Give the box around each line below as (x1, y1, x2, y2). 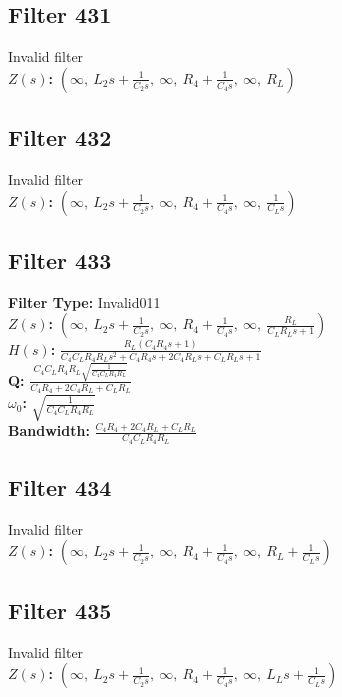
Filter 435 (8, 594, 112, 625)
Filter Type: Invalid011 (8, 291, 161, 312)
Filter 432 (8, 122, 112, 153)
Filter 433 (8, 244, 112, 275)
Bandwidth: (8, 420, 90, 441)
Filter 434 (8, 472, 112, 503)
